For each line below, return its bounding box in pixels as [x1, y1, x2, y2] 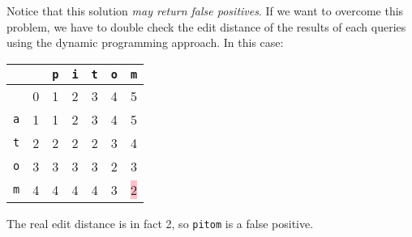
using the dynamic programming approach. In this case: [6, 34, 284, 51]
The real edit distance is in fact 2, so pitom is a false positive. [6, 214, 314, 231]
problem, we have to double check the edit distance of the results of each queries [6, 18, 406, 35]
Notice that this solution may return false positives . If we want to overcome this [6, 2, 404, 19]
